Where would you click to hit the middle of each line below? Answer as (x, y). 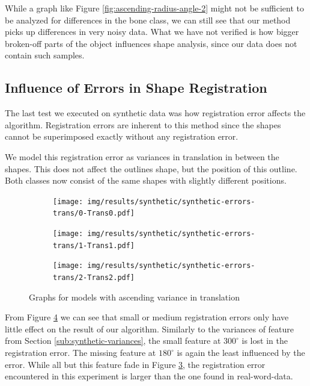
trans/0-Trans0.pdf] (94, 213)
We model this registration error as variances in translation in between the (142, 156)
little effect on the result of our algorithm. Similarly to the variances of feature (150, 328)
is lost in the (265, 341)
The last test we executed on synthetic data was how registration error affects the (155, 113)
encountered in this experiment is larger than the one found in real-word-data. (149, 376)
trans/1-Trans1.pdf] (94, 245)
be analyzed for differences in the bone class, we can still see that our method (148, 20)
